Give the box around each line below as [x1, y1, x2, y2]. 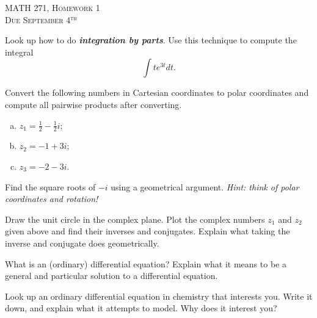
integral [5, 45, 34, 58]
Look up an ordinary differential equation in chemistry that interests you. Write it [5, 289, 313, 302]
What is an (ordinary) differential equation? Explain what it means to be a [5, 257, 286, 270]
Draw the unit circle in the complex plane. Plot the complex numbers [5, 212, 265, 225]
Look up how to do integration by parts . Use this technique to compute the [5, 34, 297, 46]
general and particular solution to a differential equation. [5, 269, 218, 282]
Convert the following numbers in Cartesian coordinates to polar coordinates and [5, 86, 309, 99]
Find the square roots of [5, 180, 96, 193]
